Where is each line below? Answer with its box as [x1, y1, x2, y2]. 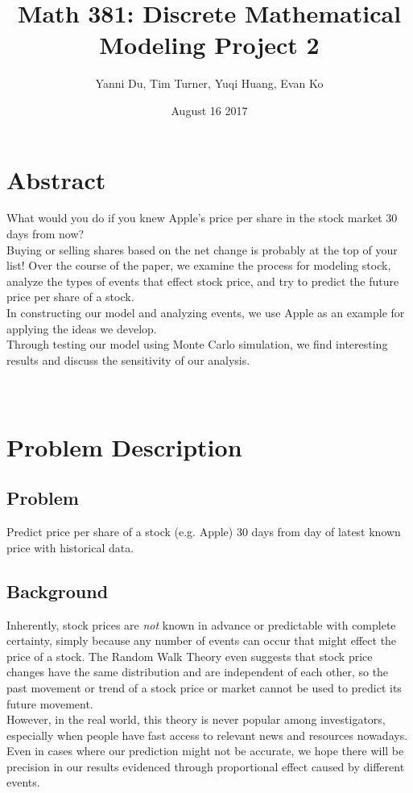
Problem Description [6, 430, 242, 463]
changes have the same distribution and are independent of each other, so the [6, 663, 389, 680]
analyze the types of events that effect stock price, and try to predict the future [6, 272, 399, 289]
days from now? [6, 225, 85, 242]
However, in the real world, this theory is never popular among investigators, [6, 711, 386, 728]
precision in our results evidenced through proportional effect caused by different [6, 758, 405, 774]
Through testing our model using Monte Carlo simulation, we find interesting [6, 336, 388, 353]
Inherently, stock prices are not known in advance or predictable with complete [6, 616, 396, 633]
